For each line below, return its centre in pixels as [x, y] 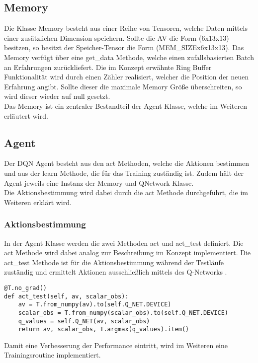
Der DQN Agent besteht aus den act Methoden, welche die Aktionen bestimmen [127, 163]
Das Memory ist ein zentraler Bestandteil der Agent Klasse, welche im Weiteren [126, 106]
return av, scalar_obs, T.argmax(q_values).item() [104, 329]
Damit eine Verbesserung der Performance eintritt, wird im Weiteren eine [116, 345]
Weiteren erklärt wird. [38, 202]
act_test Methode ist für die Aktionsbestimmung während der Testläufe [114, 262]
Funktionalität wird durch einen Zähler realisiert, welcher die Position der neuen [127, 77]
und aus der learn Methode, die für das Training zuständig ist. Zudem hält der [124, 173]
